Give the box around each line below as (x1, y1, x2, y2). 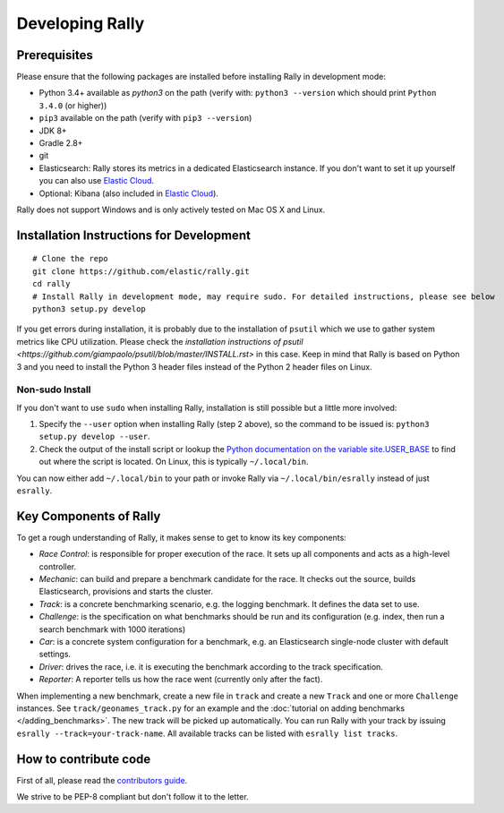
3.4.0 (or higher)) (38, 99, 107, 111)
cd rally (32, 278, 71, 289)
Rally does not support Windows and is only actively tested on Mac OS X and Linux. (16, 204, 326, 215)
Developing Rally (16, 13, 145, 33)
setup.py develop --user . (38, 431, 150, 442)
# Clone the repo (32, 253, 108, 264)
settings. (38, 649, 72, 660)
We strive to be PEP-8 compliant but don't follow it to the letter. (16, 792, 250, 802)
